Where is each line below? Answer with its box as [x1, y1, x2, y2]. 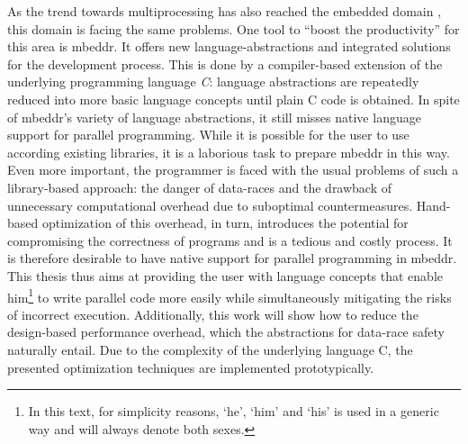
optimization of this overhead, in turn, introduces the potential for [41, 213, 409, 232]
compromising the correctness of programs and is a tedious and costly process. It [7, 231, 453, 249]
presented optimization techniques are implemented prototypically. [7, 358, 374, 376]
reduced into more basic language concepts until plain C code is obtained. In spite [7, 89, 460, 108]
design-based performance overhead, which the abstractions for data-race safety [7, 322, 445, 341]
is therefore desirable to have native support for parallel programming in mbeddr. [7, 249, 457, 267]
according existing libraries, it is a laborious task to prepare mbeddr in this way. [7, 142, 450, 161]
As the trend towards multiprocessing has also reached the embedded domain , [7, 2, 442, 20]
